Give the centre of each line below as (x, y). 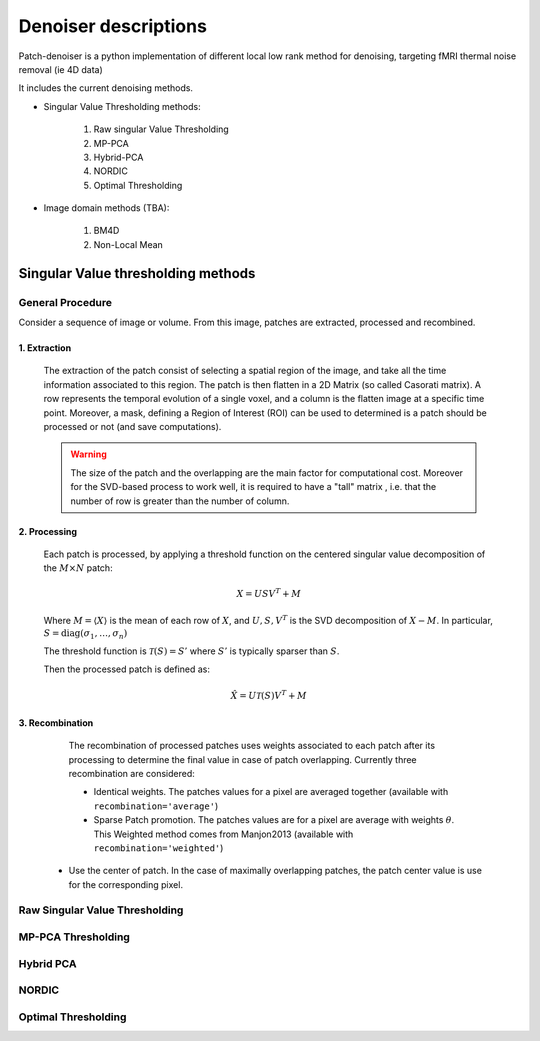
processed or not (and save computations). (132, 426)
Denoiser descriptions (112, 26)
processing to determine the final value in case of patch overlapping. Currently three (242, 759)
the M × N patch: (78, 568)
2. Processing (48, 531)
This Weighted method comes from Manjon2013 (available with (223, 834)
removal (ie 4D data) (61, 69)
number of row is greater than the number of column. (180, 501)
